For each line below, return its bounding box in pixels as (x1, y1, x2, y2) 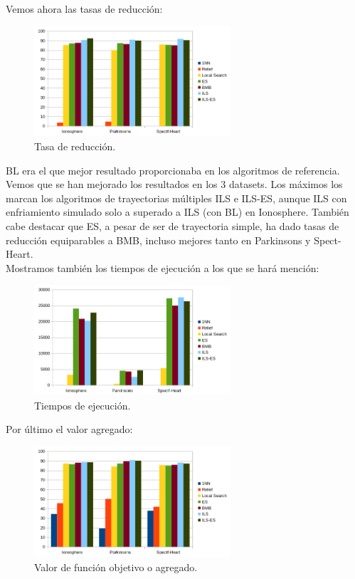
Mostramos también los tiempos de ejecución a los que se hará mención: (6, 260, 319, 275)
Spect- (314, 232, 341, 247)
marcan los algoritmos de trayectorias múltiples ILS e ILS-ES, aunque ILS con (6, 190, 347, 205)
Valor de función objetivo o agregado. (34, 559, 198, 574)
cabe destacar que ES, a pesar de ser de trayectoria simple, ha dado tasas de (6, 219, 339, 234)
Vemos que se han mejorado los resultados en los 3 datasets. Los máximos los (6, 177, 343, 192)
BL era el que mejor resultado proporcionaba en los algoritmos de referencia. (6, 162, 340, 177)
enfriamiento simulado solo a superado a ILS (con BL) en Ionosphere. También (6, 204, 349, 219)
